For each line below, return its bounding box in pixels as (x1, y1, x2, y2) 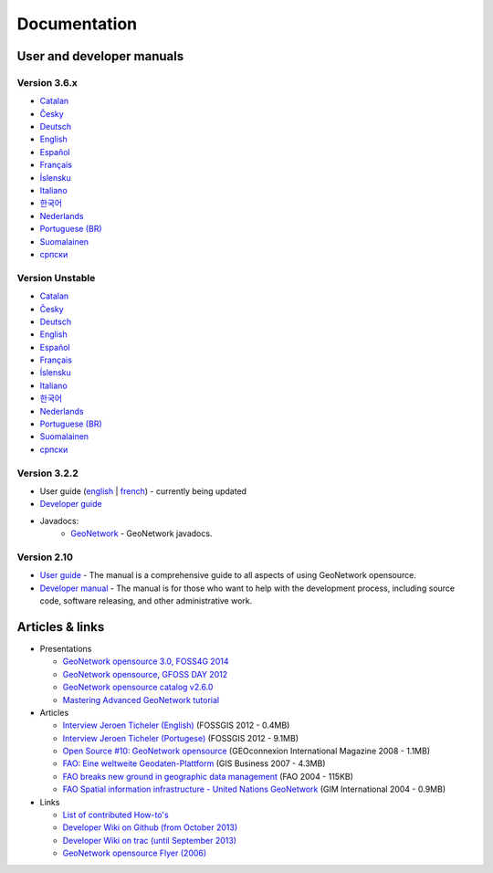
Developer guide (39, 499, 102, 510)
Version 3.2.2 (16, 467, 79, 479)
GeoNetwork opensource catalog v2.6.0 (62, 681, 214, 693)
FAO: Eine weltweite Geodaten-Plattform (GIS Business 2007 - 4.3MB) (62, 758, 326, 769)
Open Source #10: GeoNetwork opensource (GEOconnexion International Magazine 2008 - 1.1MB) (62, 745, 431, 757)
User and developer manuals (16, 48, 184, 64)
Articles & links (16, 619, 105, 635)
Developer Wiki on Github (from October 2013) (62, 822, 237, 833)
